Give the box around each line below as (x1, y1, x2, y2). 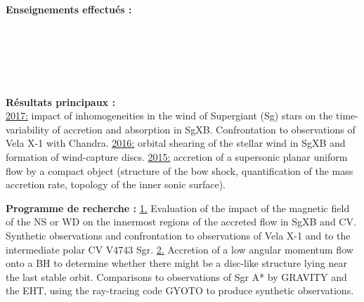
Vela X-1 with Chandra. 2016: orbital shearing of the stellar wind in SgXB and (6, 136, 346, 150)
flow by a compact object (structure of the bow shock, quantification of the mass (6, 163, 353, 178)
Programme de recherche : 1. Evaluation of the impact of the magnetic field (6, 200, 350, 215)
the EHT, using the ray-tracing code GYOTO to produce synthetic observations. (6, 283, 354, 298)
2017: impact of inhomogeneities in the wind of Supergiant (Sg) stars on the (6, 108, 333, 123)
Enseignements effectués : (6, 2, 132, 16)
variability (6, 122, 49, 136)
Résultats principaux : (6, 94, 115, 109)
